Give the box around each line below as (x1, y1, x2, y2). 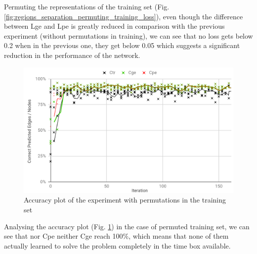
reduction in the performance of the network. (4, 50, 140, 60)
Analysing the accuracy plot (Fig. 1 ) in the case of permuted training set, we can (4, 221, 250, 231)
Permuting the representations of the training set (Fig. (4, 1, 170, 11)
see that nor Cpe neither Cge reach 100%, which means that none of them (4, 231, 229, 241)
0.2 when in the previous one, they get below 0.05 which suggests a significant (4, 40, 240, 51)
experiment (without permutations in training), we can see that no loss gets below (4, 30, 253, 41)
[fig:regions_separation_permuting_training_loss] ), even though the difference (4, 11, 243, 21)
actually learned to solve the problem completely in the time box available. (4, 240, 231, 251)
